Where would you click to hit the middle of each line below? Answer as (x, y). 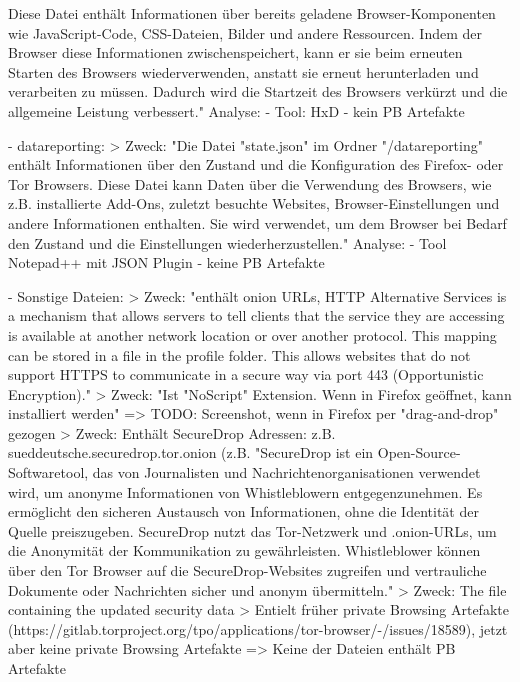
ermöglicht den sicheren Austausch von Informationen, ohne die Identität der (243, 511)
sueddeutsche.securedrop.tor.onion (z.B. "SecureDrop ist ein (191, 452)
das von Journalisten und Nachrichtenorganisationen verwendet (286, 472)
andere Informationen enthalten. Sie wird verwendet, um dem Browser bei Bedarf (257, 222)
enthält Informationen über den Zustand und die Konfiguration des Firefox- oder (256, 164)
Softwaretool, (48, 472)
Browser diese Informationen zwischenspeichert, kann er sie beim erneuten (235, 52)
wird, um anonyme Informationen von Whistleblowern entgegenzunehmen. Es (245, 491)
